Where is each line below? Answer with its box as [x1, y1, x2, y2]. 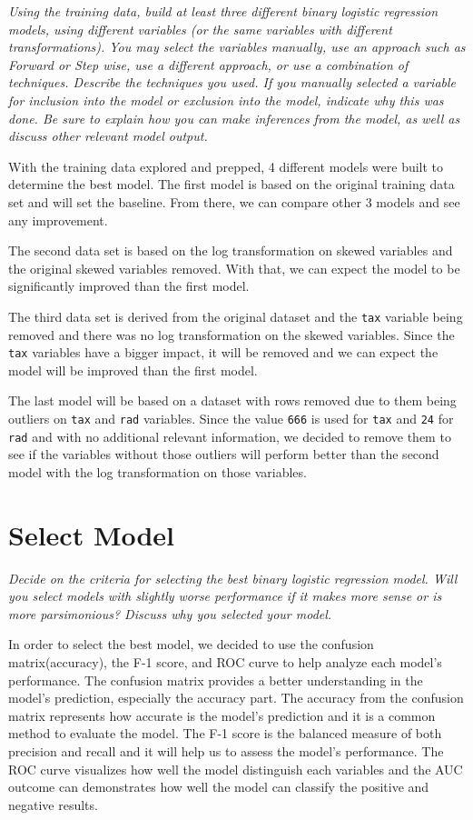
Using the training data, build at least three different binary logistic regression [8, 2, 439, 20]
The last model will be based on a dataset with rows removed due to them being [8, 391, 457, 410]
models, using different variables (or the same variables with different [8, 19, 392, 38]
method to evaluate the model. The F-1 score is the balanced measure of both [8, 724, 442, 743]
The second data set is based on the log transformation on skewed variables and [8, 241, 453, 260]
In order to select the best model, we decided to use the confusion [8, 635, 374, 654]
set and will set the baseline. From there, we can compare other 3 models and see [8, 192, 460, 211]
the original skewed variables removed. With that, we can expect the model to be [8, 258, 460, 277]
